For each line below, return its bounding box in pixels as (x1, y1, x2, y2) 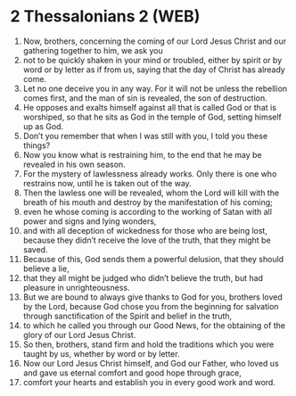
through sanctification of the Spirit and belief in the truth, (22, 310, 233, 321)
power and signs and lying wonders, (22, 216, 157, 227)
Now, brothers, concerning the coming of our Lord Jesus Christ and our (22, 36, 287, 46)
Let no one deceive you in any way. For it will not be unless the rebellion (22, 83, 288, 94)
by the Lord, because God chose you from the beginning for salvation (22, 301, 279, 311)
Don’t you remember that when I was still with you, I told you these (22, 130, 268, 141)
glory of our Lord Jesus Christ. (22, 329, 136, 340)
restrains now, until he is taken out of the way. (22, 177, 193, 188)
